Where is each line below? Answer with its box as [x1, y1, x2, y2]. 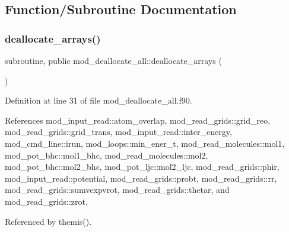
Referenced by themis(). [5, 215, 92, 227]
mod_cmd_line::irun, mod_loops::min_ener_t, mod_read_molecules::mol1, [5, 137, 285, 149]
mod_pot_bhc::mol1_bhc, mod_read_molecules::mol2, [5, 149, 208, 161]
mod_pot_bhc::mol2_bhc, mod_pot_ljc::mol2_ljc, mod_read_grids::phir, [5, 160, 280, 173]
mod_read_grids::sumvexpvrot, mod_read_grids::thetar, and [5, 183, 230, 196]
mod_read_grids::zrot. [5, 195, 88, 207]
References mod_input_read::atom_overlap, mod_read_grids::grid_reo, [5, 114, 271, 126]
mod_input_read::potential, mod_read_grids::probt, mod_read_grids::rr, [5, 172, 277, 184]
